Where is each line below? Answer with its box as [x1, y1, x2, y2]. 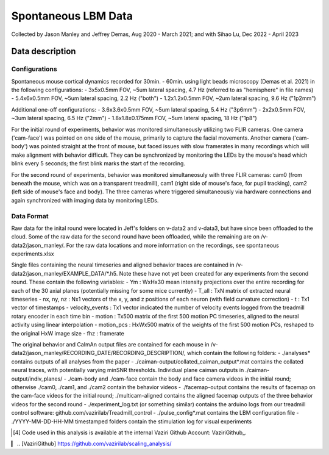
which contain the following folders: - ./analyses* [186, 349, 311, 357]
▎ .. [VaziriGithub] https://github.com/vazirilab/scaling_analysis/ [11, 440, 172, 448]
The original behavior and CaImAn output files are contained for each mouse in [11, 341, 210, 348]
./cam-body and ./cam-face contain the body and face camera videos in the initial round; [67, 375, 291, 382]
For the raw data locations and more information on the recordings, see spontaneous [66, 242, 280, 249]
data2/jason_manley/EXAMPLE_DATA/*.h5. [11, 270, 118, 277]
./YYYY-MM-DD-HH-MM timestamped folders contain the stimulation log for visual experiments [11, 418, 252, 425]
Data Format [11, 212, 49, 220]
